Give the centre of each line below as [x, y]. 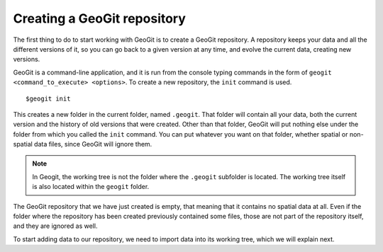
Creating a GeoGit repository [99, 18]
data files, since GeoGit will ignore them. [93, 144]
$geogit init [48, 98]
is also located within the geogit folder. [91, 187]
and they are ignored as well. [55, 226]
